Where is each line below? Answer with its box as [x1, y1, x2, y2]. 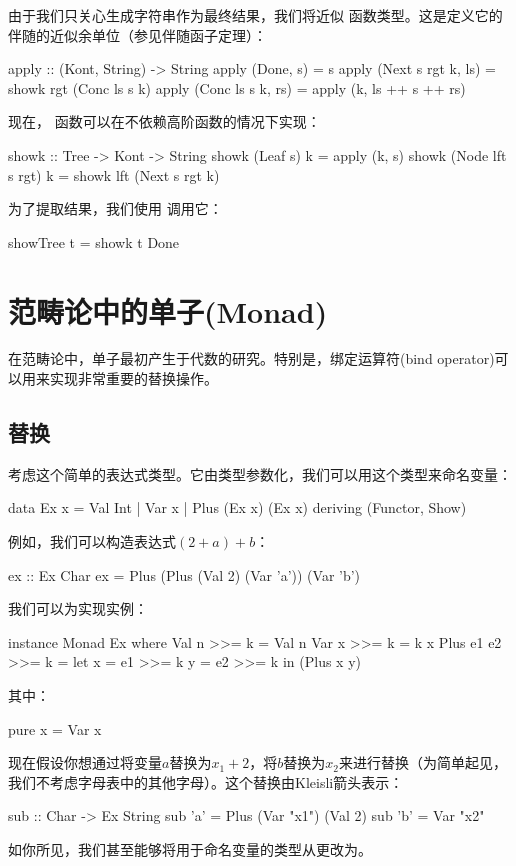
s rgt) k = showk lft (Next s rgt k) [8, 164, 220, 185]
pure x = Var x [8, 718, 102, 739]
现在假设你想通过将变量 [8, 752, 162, 773]
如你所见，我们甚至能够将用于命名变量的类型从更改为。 [8, 838, 372, 859]
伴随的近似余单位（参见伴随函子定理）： [8, 24, 267, 45]
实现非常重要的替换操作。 [49, 368, 218, 389]
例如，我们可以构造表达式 [8, 531, 176, 552]
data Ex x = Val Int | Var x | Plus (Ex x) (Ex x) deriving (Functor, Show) [8, 497, 467, 518]
